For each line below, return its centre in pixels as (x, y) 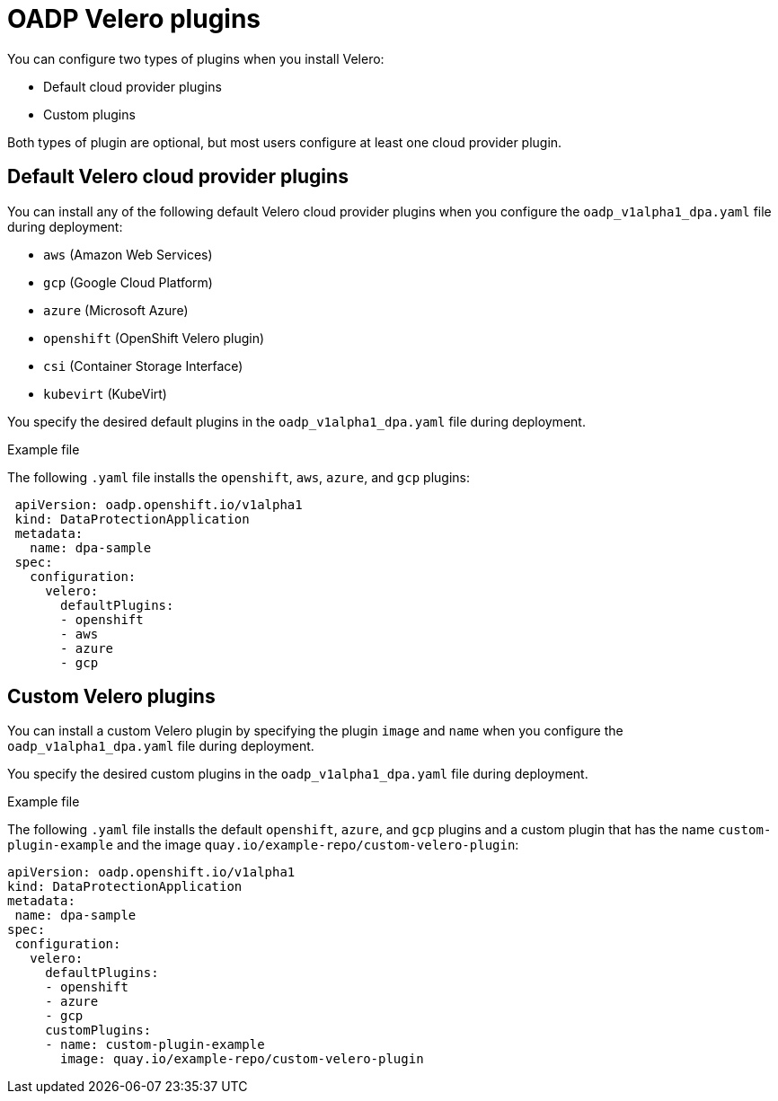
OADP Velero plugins (134, 19)
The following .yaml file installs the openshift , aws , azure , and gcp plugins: (239, 477)
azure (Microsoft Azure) (116, 310)
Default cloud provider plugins (133, 86)
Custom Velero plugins (111, 697)
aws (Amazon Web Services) (128, 254)
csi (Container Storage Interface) (143, 366)
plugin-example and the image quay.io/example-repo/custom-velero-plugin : (263, 845)
